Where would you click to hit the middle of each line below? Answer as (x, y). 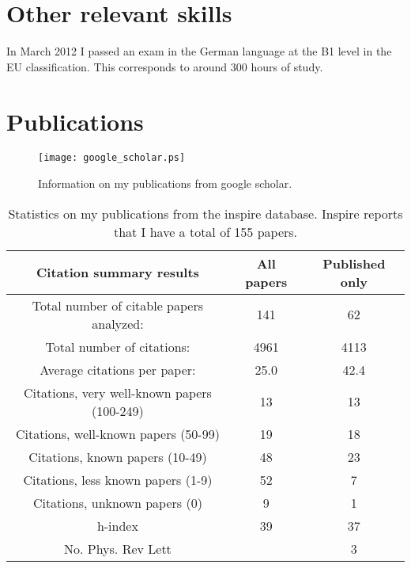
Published (354, 263)
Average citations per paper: (118, 369)
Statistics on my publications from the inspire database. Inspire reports (205, 213)
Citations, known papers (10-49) (118, 456)
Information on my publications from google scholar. (165, 183)
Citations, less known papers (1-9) (118, 479)
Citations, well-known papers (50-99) (117, 433)
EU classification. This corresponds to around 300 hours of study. (165, 66)
